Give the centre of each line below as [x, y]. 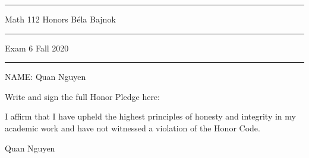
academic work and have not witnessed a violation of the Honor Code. [133, 128]
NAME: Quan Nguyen [45, 77]
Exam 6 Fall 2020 [37, 48]
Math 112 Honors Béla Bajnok [60, 19]
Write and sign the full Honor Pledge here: [82, 96]
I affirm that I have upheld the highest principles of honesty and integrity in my [150, 116]
